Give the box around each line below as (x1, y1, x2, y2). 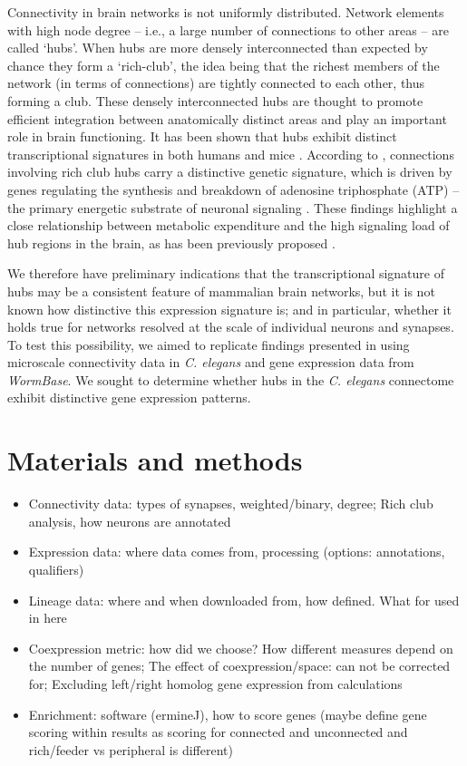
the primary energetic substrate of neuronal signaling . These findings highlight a (7, 198, 458, 217)
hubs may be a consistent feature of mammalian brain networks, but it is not (7, 281, 435, 300)
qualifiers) (28, 559, 84, 578)
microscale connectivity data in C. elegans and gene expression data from (7, 353, 414, 372)
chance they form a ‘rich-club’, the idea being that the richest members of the (7, 55, 440, 74)
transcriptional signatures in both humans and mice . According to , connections (7, 144, 454, 163)
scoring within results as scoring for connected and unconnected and (28, 722, 408, 742)
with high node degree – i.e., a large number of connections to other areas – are (7, 20, 449, 39)
